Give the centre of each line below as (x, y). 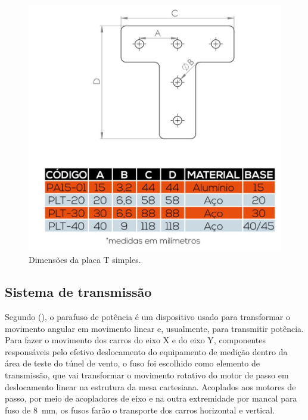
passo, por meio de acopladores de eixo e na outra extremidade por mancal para (151, 398)
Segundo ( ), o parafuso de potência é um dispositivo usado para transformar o (147, 316)
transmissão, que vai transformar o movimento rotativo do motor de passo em (147, 374)
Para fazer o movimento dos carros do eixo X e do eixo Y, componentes (136, 340)
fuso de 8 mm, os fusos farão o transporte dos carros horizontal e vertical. (140, 410)
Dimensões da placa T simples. (85, 260)
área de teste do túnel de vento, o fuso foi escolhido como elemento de (132, 363)
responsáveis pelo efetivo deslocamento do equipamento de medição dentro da (146, 351)
